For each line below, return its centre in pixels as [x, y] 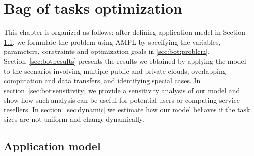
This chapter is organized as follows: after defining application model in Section [125, 32]
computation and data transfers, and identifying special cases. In [102, 80]
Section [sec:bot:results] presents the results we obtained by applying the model [125, 61]
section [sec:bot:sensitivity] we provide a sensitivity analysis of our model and [122, 90]
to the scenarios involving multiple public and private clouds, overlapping [115, 71]
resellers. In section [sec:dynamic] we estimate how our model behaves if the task [127, 109]
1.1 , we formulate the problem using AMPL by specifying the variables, [112, 41]
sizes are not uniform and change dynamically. [74, 119]
